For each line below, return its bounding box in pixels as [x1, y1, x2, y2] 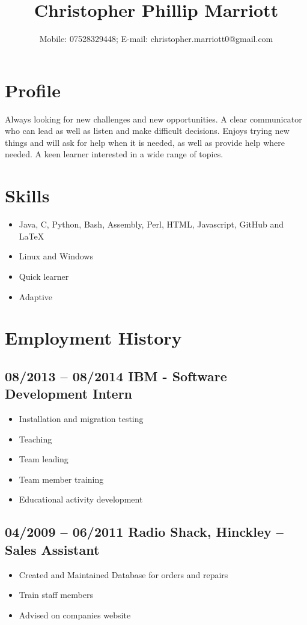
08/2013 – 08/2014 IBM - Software [5, 366, 227, 385]
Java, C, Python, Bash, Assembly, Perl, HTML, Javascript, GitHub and [19, 218, 284, 231]
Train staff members [19, 588, 93, 601]
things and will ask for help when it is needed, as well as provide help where [5, 136, 285, 148]
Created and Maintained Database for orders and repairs [19, 568, 228, 581]
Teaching [19, 432, 52, 445]
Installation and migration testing [19, 412, 144, 425]
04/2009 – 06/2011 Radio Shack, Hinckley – [5, 522, 284, 541]
